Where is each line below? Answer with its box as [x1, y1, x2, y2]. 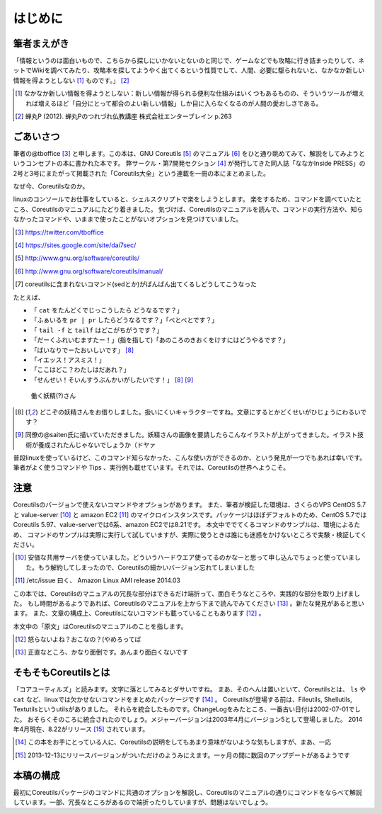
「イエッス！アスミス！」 [30, 355, 105, 364]
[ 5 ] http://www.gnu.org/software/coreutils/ [15, 254, 140, 262]
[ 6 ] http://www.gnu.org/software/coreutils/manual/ [15, 266, 163, 276]
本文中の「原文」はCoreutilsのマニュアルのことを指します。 [13, 622, 187, 631]
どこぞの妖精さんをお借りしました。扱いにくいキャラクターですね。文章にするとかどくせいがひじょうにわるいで [39, 407, 367, 416]
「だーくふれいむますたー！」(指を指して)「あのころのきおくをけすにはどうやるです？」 [30, 336, 289, 344]
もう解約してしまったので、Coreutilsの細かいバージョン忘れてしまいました [37, 563, 255, 572]
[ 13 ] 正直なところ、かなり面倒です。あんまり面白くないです [15, 648, 189, 657]
